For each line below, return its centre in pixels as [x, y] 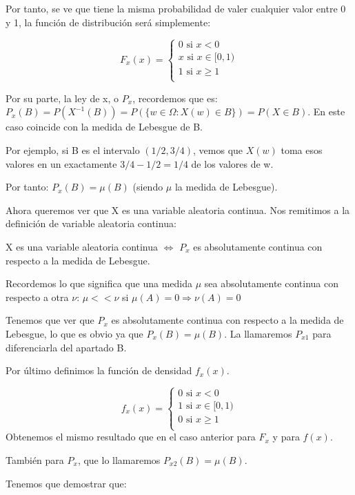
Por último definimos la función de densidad [99, 370]
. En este [326, 111]
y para [286, 437]
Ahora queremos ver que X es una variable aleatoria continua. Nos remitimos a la [178, 210]
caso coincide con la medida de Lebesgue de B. [104, 127]
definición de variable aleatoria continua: [91, 223]
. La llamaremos [258, 333]
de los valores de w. [232, 163]
